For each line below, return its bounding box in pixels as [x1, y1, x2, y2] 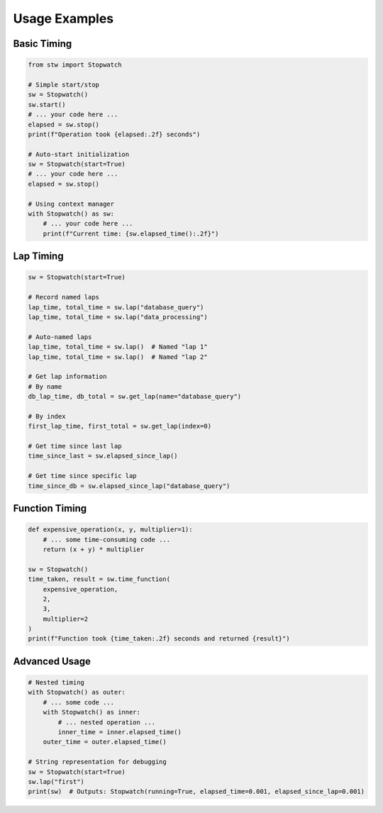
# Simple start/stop [28, 80, 99, 89]
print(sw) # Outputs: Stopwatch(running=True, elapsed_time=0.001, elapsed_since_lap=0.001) [28, 787, 365, 796]
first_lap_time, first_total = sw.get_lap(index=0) [28, 422, 212, 431]
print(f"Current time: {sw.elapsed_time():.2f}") [43, 229, 219, 238]
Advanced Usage [13, 655, 91, 667]
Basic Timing [13, 38, 72, 50]
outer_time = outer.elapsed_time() [43, 738, 167, 746]
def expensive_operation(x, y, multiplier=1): [28, 526, 193, 533]
